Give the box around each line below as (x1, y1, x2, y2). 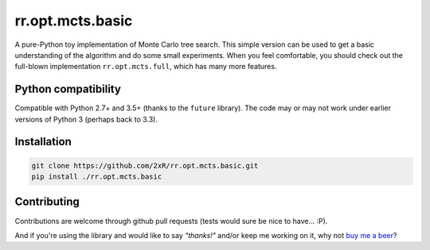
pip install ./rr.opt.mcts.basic (31, 172, 162, 182)
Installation (14, 135, 72, 148)
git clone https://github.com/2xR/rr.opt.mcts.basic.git (31, 161, 259, 170)
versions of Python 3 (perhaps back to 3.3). (14, 114, 158, 124)
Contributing (14, 195, 80, 209)
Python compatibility (14, 83, 121, 96)
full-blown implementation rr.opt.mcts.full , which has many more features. (14, 62, 277, 71)
